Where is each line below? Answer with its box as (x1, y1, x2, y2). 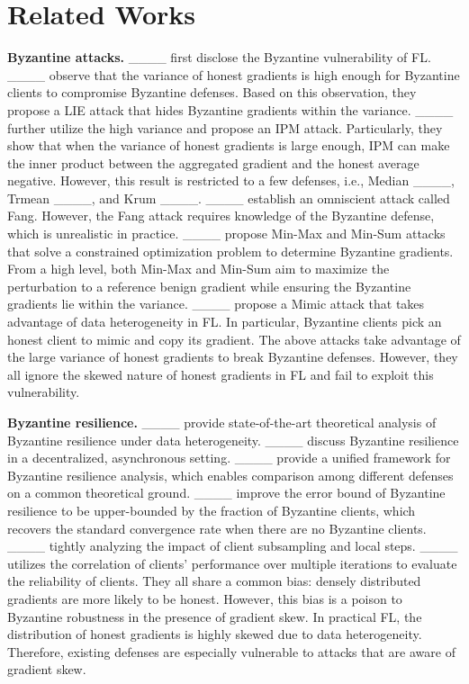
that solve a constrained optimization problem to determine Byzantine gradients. (7, 241, 454, 260)
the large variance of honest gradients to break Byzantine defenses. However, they (7, 347, 458, 366)
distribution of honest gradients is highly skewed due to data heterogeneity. (7, 625, 422, 643)
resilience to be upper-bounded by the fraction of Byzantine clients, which (7, 500, 416, 519)
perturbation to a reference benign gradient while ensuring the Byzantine (7, 276, 411, 295)
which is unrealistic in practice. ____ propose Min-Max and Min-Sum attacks (7, 224, 446, 243)
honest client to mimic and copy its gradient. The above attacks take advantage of (7, 329, 461, 348)
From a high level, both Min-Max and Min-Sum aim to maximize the (7, 259, 390, 278)
